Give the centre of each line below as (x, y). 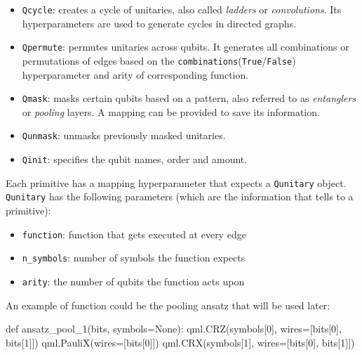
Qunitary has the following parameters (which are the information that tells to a (180, 196)
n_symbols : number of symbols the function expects (134, 258)
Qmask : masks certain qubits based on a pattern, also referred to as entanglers (189, 98)
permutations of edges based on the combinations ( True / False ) (159, 60)
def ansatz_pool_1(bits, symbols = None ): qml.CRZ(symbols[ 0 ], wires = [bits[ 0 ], (174, 329)
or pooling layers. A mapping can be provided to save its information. (171, 111)
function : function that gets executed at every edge (134, 234)
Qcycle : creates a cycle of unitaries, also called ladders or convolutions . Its (182, 9)
